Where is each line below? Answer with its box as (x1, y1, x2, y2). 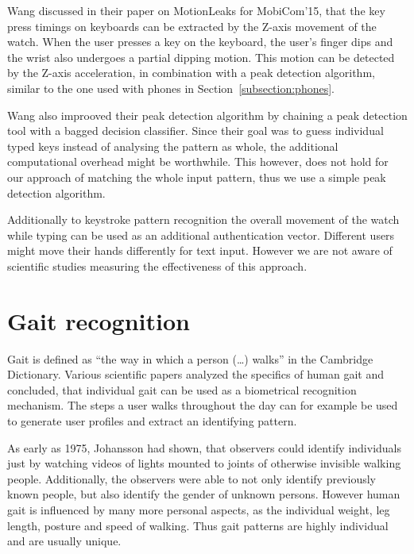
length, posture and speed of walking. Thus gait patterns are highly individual (7, 517, 389, 533)
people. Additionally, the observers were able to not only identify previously (7, 470, 376, 487)
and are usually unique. (7, 533, 122, 549)
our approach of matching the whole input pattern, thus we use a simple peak (7, 168, 386, 185)
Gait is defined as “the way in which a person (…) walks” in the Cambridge (7, 350, 373, 367)
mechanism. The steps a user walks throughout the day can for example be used (7, 397, 398, 414)
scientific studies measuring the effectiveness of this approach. (7, 257, 308, 274)
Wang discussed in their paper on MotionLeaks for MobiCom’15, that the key (7, 2, 385, 18)
